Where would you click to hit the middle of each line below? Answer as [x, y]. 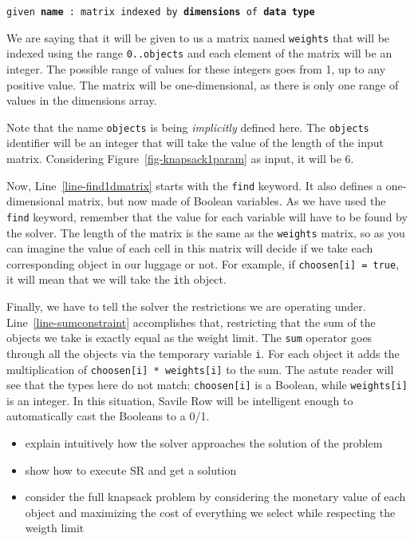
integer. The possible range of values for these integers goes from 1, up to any [196, 68]
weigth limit [55, 528]
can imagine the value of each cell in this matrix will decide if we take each [190, 248]
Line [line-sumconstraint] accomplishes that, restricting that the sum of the [191, 322]
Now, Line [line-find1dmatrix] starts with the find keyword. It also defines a [195, 185]
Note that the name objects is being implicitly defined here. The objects [188, 127]
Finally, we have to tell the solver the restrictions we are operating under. [186, 306]
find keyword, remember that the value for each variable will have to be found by [207, 216]
